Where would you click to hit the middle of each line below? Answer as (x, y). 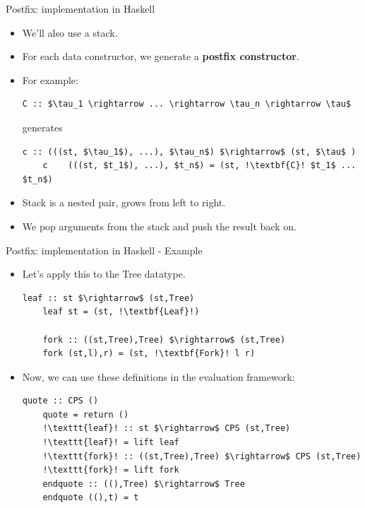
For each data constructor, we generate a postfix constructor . (161, 56)
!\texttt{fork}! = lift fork (111, 470)
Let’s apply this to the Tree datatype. (104, 274)
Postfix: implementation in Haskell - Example (104, 250)
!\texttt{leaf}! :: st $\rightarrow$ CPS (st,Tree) (167, 429)
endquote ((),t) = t (91, 498)
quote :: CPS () (60, 401)
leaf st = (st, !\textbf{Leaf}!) (121, 312)
